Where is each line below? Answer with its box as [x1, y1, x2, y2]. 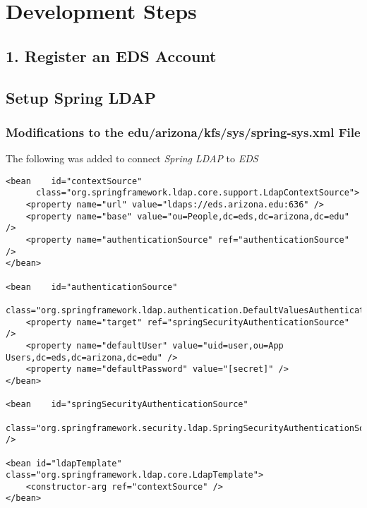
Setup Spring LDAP [6, 86, 156, 108]
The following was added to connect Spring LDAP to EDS [6, 151, 258, 166]
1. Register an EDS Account [6, 44, 217, 66]
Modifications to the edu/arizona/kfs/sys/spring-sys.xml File [6, 123, 361, 140]
